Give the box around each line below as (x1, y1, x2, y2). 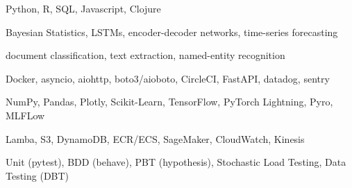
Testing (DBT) (6, 168, 69, 182)
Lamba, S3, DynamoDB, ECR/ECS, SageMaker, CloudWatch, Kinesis (6, 131, 305, 146)
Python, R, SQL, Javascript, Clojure (6, 1, 161, 15)
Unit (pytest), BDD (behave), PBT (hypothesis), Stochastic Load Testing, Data (6, 155, 346, 169)
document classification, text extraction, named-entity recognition (6, 48, 285, 62)
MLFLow (6, 108, 45, 122)
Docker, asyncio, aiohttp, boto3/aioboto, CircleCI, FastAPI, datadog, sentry (6, 71, 330, 85)
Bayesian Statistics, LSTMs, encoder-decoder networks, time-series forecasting (6, 24, 338, 39)
